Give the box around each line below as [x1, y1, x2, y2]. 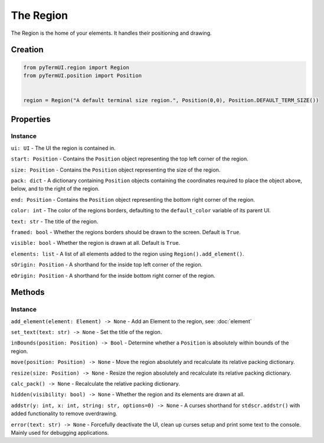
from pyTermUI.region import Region [23, 64, 130, 71]
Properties [11, 114, 51, 124]
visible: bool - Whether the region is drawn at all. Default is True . [11, 239, 181, 247]
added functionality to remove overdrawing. [11, 410, 117, 417]
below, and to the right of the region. [11, 185, 100, 192]
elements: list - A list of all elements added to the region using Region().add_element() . [11, 250, 244, 257]
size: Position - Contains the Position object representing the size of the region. [11, 166, 221, 173]
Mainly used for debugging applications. [11, 429, 109, 436]
